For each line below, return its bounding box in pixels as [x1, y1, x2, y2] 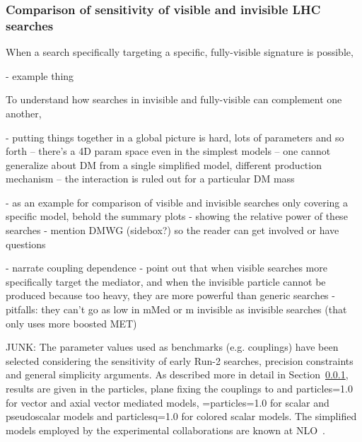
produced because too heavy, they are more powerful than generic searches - [6, 288, 335, 303]
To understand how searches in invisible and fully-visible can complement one [6, 92, 342, 107]
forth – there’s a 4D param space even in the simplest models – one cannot [6, 144, 331, 158]
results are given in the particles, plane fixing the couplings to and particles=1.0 [6, 381, 353, 396]
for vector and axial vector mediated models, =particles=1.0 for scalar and [6, 395, 329, 409]
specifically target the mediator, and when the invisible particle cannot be [6, 274, 326, 289]
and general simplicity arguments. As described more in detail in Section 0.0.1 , [6, 367, 349, 382]
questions [6, 236, 46, 251]
